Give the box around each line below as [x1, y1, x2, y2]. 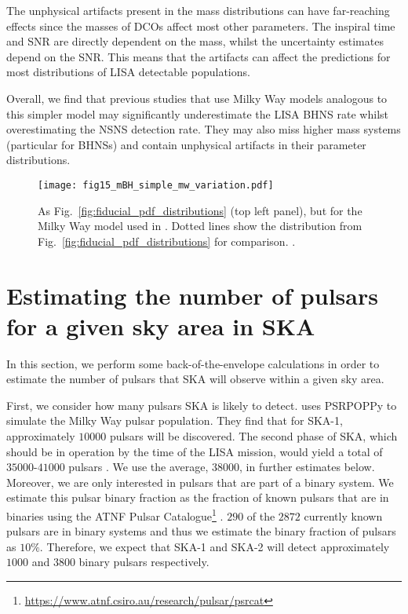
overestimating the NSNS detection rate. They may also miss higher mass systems [6, 121, 401, 137]
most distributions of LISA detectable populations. [6, 64, 250, 80]
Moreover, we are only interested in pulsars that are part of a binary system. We [6, 473, 394, 490]
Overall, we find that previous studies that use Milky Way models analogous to [6, 90, 388, 106]
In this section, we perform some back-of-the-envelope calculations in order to [6, 355, 380, 371]
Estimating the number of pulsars [6, 279, 378, 311]
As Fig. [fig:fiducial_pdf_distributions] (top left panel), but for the [38, 202, 362, 218]
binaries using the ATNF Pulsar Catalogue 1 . [6, 506, 224, 524]
